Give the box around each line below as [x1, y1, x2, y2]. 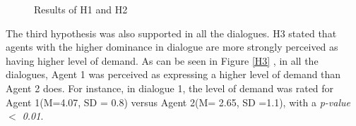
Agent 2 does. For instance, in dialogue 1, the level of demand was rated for [6, 80, 334, 95]
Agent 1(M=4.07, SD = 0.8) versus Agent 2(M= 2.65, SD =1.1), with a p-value [6, 94, 351, 109]
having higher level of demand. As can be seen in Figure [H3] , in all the [6, 53, 319, 68]
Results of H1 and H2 [34, 2, 128, 16]
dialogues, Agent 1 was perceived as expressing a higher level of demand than [6, 67, 341, 82]
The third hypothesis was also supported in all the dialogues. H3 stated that [6, 25, 337, 40]
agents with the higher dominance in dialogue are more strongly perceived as [6, 39, 338, 54]
